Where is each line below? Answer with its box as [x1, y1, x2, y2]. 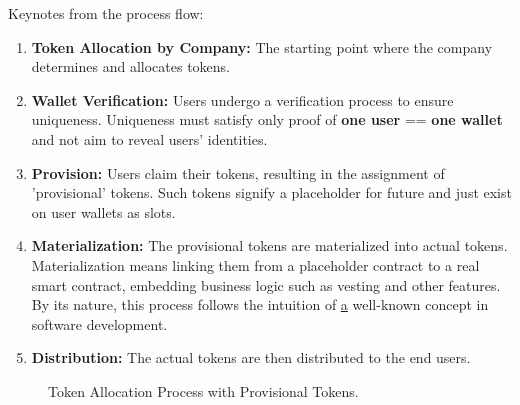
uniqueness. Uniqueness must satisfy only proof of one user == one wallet [31, 109, 503, 130]
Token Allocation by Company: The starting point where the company [31, 36, 493, 57]
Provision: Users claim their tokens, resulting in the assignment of [31, 162, 445, 183]
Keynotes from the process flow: [8, 3, 204, 23]
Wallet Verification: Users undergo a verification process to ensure [31, 89, 454, 110]
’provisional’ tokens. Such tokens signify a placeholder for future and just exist [31, 182, 512, 203]
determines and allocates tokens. [31, 56, 230, 77]
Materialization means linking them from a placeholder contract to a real [31, 254, 480, 275]
